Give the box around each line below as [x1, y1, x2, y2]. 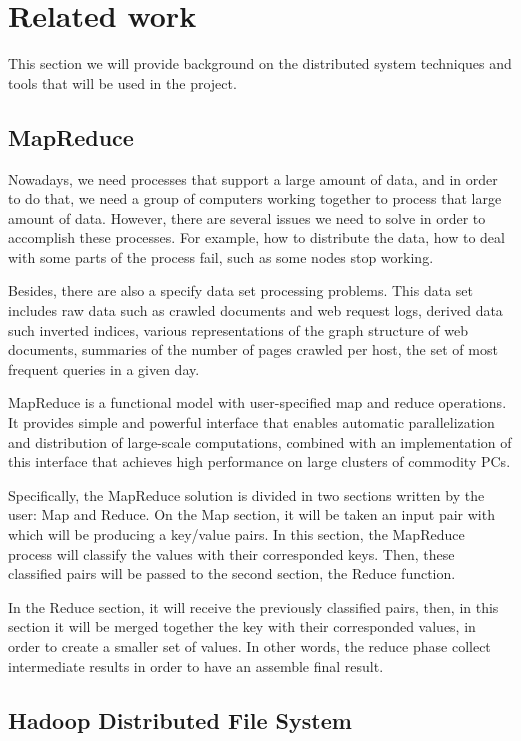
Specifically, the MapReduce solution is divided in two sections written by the [8, 484, 485, 505]
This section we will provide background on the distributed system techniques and [8, 53, 512, 74]
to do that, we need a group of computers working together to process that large [8, 188, 502, 209]
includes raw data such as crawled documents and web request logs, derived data [8, 300, 503, 321]
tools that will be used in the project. [8, 72, 237, 93]
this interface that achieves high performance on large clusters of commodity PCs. [8, 451, 511, 472]
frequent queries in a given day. [8, 358, 200, 379]
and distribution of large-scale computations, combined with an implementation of [8, 431, 512, 452]
